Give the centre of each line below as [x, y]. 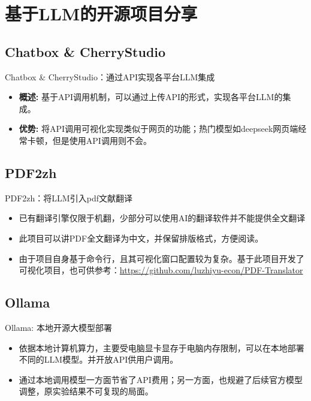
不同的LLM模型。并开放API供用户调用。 [99, 359]
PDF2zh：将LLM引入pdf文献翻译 [69, 198]
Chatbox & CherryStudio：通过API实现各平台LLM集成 [110, 76]
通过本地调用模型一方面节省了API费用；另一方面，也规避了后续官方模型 [161, 379]
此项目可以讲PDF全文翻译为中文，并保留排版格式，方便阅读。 [141, 238]
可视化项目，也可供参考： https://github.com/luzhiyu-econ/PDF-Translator [161, 270]
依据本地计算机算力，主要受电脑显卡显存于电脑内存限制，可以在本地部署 [161, 347]
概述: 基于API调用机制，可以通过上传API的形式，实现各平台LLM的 [151, 97]
